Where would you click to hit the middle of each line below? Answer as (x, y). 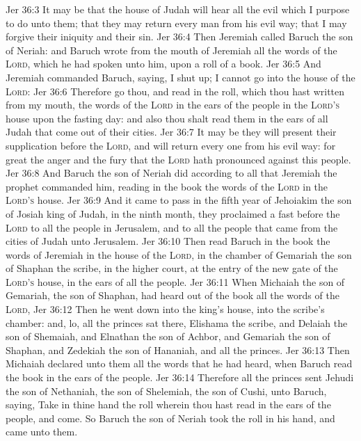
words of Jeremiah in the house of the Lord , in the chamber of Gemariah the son (179, 254)
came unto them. (42, 432)
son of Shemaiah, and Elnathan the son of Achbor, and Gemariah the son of (168, 336)
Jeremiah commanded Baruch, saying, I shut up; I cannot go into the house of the (180, 77)
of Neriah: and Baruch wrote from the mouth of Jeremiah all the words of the (171, 50)
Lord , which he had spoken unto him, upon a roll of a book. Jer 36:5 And (163, 64)
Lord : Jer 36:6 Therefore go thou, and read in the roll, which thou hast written (175, 91)
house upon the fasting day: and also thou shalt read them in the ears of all (167, 118)
